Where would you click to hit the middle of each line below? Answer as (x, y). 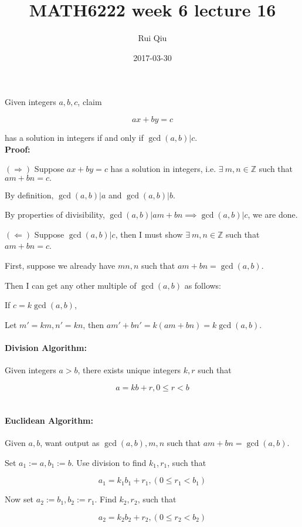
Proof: (18, 149)
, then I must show (149, 234)
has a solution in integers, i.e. (163, 169)
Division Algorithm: (46, 348)
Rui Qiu (152, 38)
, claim (90, 102)
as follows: (203, 285)
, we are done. (273, 214)
